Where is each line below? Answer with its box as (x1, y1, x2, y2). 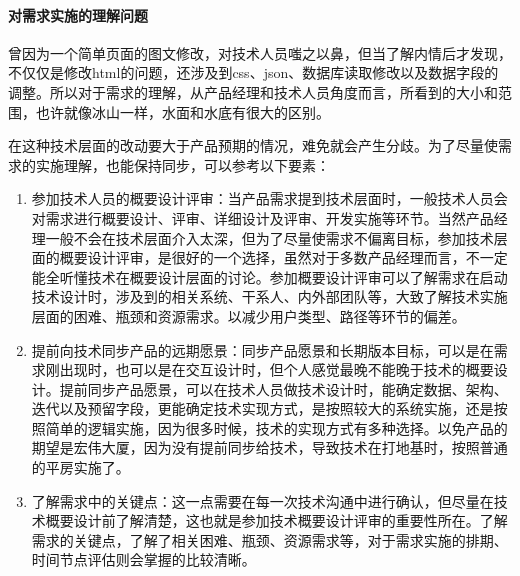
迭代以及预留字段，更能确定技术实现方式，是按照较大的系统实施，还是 (31, 398, 494, 419)
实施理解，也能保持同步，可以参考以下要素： (35, 154, 330, 175)
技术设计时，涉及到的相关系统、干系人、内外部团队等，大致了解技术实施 (31, 286, 508, 307)
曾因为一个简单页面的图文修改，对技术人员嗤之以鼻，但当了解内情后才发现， (8, 42, 512, 63)
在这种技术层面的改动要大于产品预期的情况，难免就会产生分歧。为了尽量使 (8, 135, 498, 156)
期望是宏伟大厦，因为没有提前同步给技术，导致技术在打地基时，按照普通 (31, 437, 508, 458)
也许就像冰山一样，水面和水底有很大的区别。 (35, 101, 330, 122)
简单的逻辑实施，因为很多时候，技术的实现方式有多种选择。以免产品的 (45, 417, 508, 438)
